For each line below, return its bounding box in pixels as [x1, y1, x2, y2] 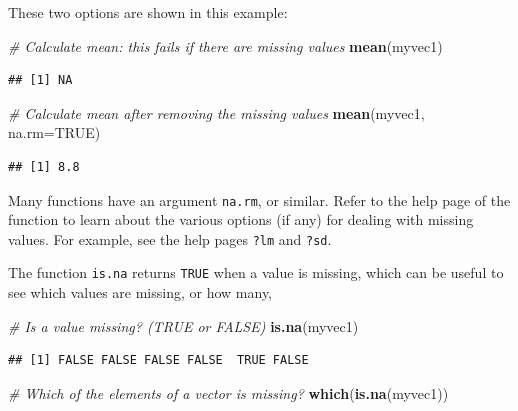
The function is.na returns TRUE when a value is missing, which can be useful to [8, 262, 504, 283]
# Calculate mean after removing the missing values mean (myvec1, [8, 102, 425, 123]
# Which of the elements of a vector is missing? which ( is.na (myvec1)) [8, 382, 449, 403]
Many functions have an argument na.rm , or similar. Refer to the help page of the [8, 189, 511, 210]
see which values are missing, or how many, [8, 282, 273, 303]
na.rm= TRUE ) [8, 122, 101, 143]
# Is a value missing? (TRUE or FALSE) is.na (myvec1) [8, 315, 359, 336]
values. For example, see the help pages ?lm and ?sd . [8, 228, 332, 249]
